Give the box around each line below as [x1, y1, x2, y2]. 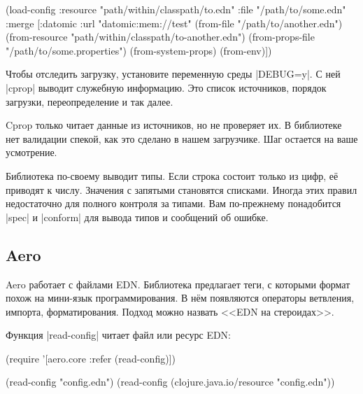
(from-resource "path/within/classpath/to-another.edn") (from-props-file [6, 29, 315, 44]
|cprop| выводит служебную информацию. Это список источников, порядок [6, 80, 327, 94]
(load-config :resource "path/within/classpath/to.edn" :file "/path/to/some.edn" [6, 2, 346, 16]
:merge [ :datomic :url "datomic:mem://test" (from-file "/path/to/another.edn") [6, 15, 343, 30]
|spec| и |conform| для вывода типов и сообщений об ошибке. [6, 209, 269, 224]
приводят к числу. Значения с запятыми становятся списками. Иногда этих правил [6, 182, 357, 197]
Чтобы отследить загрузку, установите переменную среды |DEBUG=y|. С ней [6, 66, 341, 81]
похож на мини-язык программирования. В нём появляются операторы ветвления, [6, 290, 355, 305]
